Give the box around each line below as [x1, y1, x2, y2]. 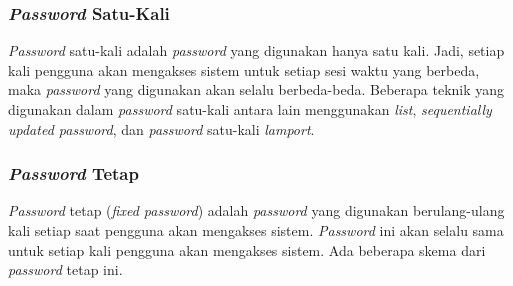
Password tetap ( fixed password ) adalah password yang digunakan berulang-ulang [8, 200, 505, 221]
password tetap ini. [8, 259, 123, 280]
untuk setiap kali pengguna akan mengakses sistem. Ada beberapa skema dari [8, 239, 486, 260]
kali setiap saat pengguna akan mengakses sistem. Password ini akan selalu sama [8, 220, 504, 240]
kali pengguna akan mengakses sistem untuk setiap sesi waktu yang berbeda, [8, 59, 480, 80]
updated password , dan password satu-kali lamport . [8, 118, 315, 139]
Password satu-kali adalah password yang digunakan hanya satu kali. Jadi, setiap [8, 40, 505, 61]
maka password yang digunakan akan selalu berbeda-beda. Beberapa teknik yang [8, 79, 505, 100]
